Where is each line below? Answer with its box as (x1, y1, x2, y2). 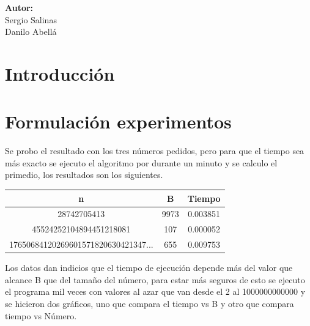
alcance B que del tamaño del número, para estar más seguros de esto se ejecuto (5, 273, 305, 286)
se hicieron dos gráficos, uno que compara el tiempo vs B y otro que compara (5, 297, 294, 309)
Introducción (5, 61, 115, 86)
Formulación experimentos (5, 109, 232, 134)
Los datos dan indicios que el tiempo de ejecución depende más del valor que (5, 261, 293, 274)
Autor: (5, 1, 34, 13)
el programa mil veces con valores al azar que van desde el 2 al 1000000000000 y (5, 285, 306, 298)
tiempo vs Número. (5, 309, 77, 322)
